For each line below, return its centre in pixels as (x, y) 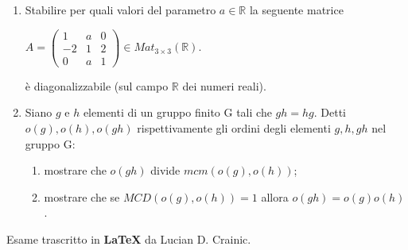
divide (165, 170)
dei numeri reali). (224, 85)
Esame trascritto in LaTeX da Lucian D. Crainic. (129, 238)
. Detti (330, 112)
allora (275, 196)
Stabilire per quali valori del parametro (120, 10)
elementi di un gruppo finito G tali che (177, 112)
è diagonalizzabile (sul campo (97, 85)
